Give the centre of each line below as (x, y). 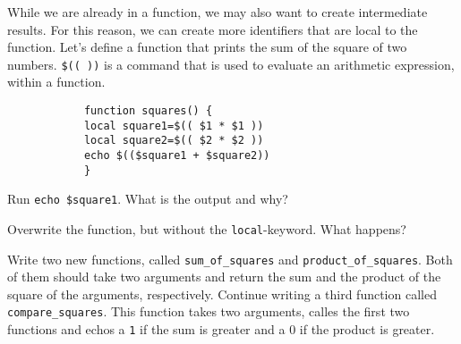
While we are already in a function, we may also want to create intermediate (218, 12)
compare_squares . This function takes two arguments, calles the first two (209, 311)
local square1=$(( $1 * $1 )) (174, 126)
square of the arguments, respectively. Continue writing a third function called (222, 294)
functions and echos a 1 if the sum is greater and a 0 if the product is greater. (221, 329)
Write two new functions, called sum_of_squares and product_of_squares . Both (230, 259)
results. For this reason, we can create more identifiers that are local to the (213, 29)
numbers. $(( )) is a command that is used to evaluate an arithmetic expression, (231, 64)
